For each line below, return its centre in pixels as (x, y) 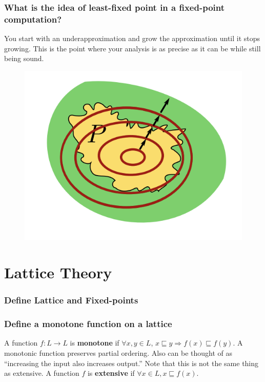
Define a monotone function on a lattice (88, 324)
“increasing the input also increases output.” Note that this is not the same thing (131, 363)
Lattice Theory (58, 272)
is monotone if (95, 343)
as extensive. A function (42, 373)
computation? (33, 19)
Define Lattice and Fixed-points (71, 300)
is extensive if (111, 373)
